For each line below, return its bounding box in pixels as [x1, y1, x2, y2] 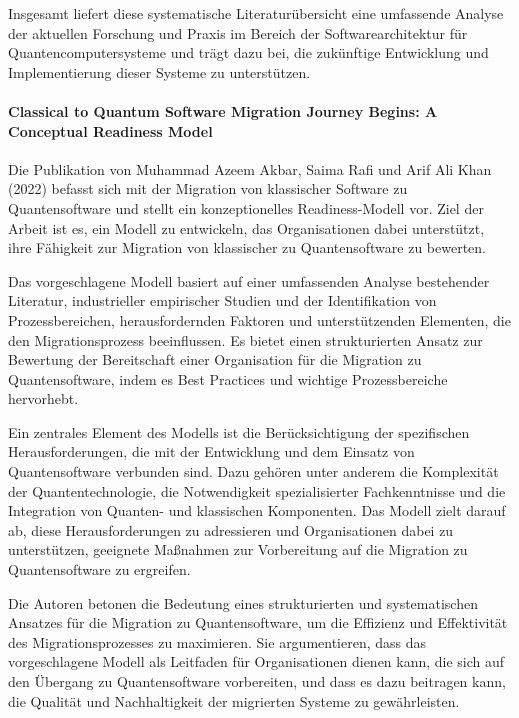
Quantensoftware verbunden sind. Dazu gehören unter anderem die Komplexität [8, 461, 499, 482]
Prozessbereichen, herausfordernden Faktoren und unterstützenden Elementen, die [8, 309, 511, 330]
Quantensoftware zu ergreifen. [8, 559, 191, 580]
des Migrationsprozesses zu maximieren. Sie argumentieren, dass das [8, 631, 427, 652]
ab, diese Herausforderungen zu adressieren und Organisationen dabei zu [8, 519, 454, 540]
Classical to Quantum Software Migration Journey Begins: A [8, 100, 438, 121]
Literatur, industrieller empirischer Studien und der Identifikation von [8, 290, 437, 311]
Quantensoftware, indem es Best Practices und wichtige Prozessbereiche [8, 368, 448, 389]
